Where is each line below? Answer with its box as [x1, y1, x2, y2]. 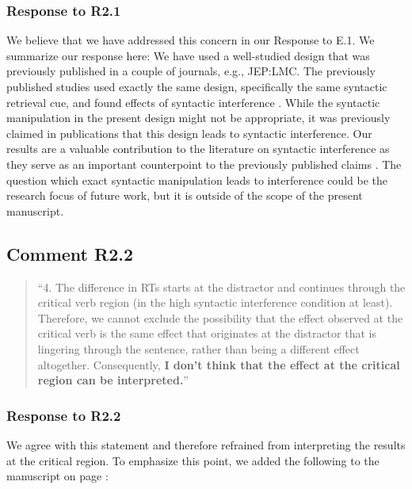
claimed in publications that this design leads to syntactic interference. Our [6, 124, 372, 141]
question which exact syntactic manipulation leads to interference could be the [6, 171, 387, 188]
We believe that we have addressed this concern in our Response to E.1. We [6, 32, 375, 48]
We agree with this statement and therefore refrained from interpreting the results [6, 436, 406, 453]
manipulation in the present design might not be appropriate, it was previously [6, 109, 391, 126]
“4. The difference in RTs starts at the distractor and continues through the [37, 278, 406, 295]
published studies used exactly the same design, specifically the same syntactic [6, 78, 387, 94]
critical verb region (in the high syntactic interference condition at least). [37, 294, 393, 311]
